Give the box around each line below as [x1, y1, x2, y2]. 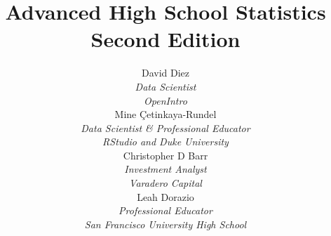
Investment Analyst [124, 162, 207, 176]
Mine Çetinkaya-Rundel [114, 107, 217, 122]
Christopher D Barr [123, 147, 208, 162]
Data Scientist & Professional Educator [81, 120, 250, 135]
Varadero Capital [129, 176, 202, 190]
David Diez [141, 65, 190, 80]
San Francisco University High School [84, 216, 247, 231]
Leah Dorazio [137, 189, 194, 204]
